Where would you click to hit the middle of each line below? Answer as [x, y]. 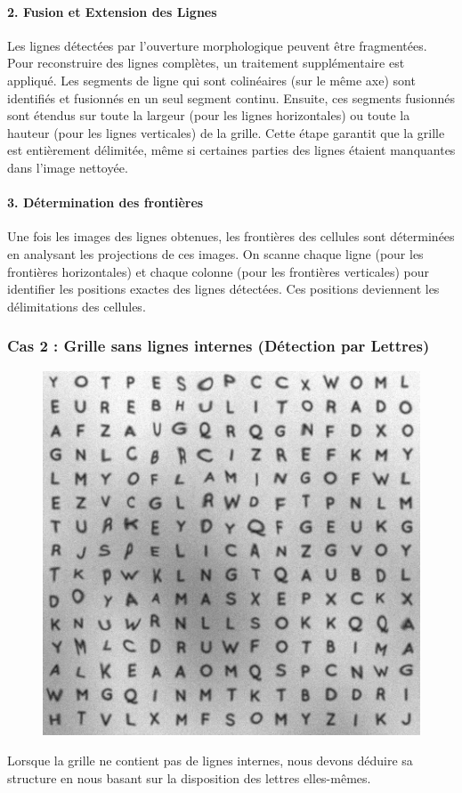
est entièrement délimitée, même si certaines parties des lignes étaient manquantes [231, 150]
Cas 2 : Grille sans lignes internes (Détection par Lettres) [219, 346]
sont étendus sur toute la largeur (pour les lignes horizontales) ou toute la [209, 115]
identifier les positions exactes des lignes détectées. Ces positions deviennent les [223, 289]
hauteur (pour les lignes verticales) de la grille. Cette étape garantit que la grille [226, 132]
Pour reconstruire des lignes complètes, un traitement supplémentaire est [206, 63]
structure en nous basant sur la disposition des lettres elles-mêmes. [189, 777]
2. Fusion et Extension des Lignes [112, 11]
